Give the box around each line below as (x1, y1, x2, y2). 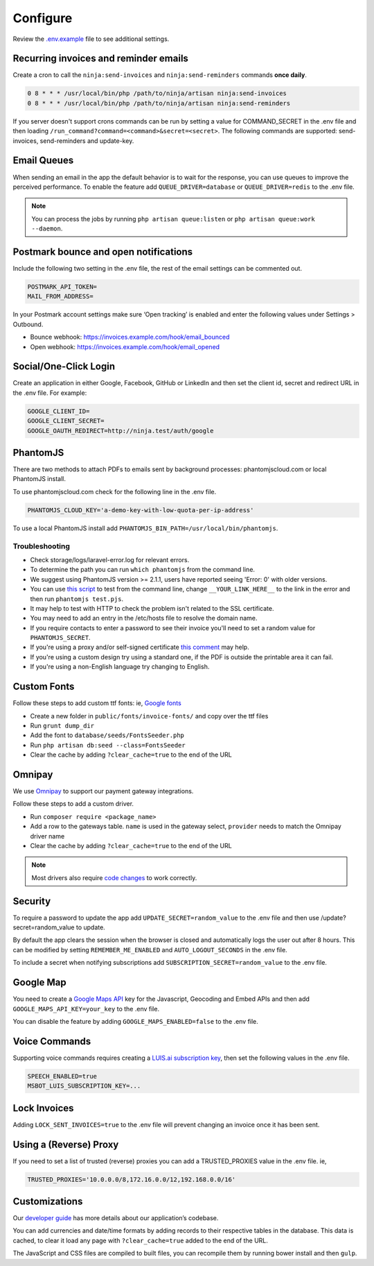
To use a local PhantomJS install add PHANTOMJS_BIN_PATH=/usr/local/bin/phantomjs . (12, 524, 278, 532)
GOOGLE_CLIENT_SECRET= (27, 417, 105, 425)
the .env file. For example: (12, 389, 87, 397)
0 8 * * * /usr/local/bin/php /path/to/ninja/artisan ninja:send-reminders (27, 99, 291, 107)
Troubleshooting (12, 541, 71, 551)
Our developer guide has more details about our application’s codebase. (12, 1214, 219, 1222)
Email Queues (12, 155, 74, 167)
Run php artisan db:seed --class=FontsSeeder (30, 741, 186, 749)
